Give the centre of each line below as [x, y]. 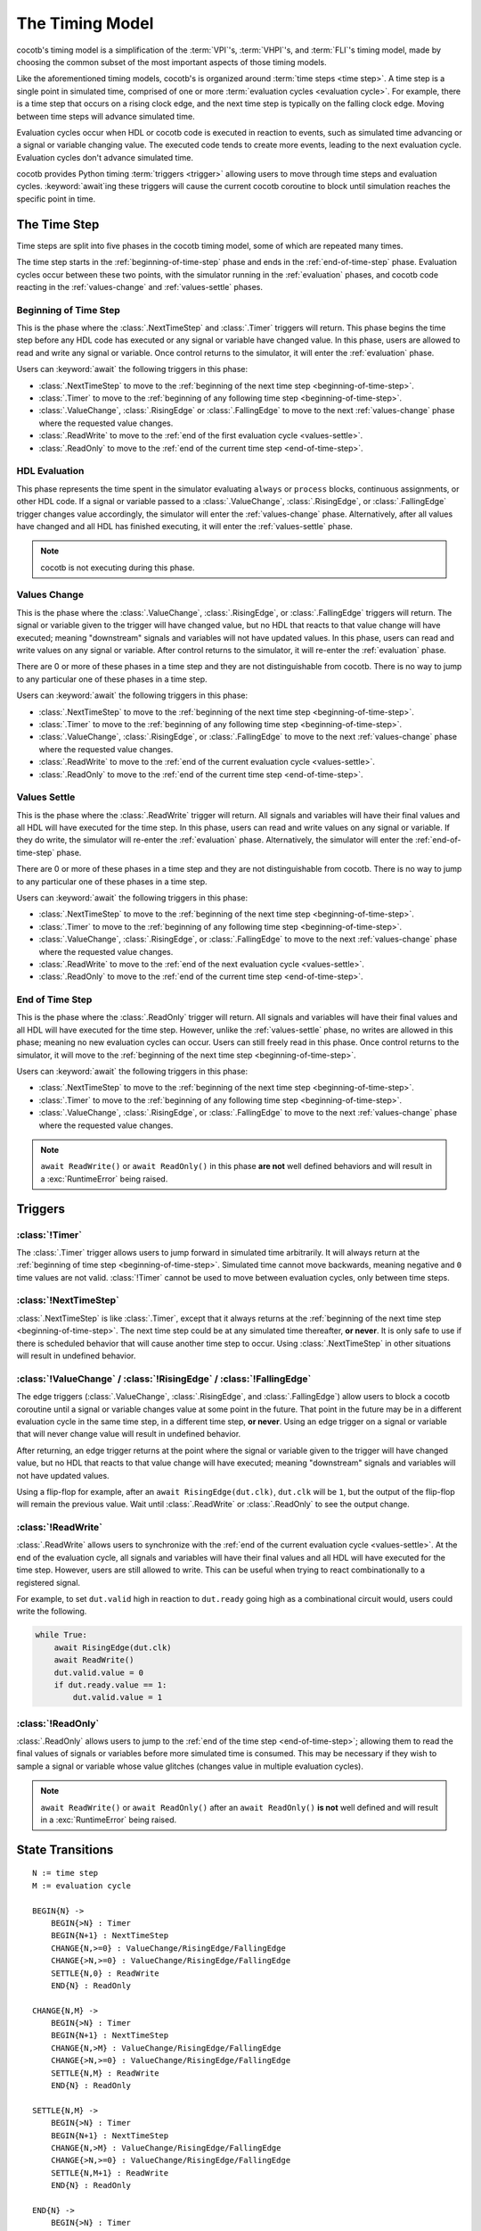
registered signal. [48, 1582]
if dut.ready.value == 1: [110, 1685]
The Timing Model [85, 23]
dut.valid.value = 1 [118, 1697]
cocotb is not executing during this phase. [118, 568]
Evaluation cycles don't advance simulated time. [105, 157]
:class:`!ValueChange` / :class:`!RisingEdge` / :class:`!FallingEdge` [164, 1379]
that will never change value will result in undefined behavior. [129, 1434]
